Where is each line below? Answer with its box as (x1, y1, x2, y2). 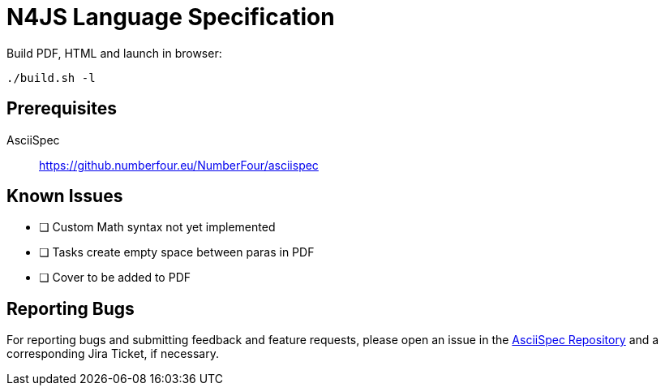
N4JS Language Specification (6, 3, 335, 31)
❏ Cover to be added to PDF (39, 270, 191, 285)
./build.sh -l (6, 71, 96, 84)
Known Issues (6, 186, 123, 207)
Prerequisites (6, 98, 117, 119)
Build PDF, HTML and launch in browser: (6, 45, 222, 60)
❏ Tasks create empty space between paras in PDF (39, 245, 315, 260)
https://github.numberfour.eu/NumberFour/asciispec (39, 157, 319, 172)
